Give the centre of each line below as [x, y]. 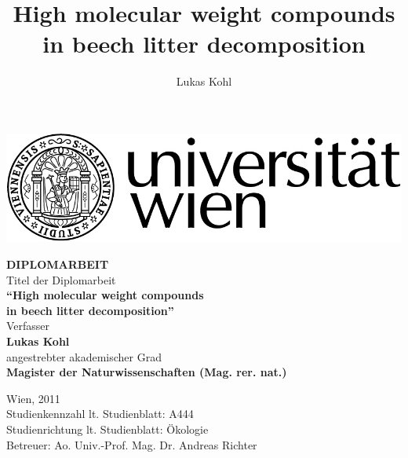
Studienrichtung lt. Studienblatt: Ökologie [107, 429]
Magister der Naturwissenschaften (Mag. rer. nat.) [147, 372]
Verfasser [28, 326]
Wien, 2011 [33, 398]
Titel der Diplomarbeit [61, 279]
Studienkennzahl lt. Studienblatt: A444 [100, 414]
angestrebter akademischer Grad [84, 356]
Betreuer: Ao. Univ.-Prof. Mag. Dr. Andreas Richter [132, 444]
